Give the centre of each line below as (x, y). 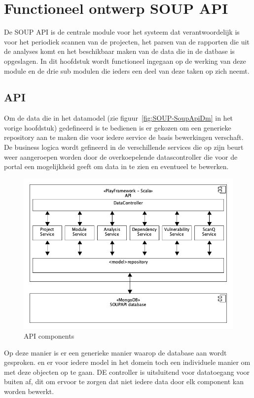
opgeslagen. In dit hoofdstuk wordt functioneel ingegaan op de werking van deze (125, 61)
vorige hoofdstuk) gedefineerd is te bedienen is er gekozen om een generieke (118, 127)
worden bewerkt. (29, 391)
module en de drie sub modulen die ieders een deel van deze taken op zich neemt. (127, 70)
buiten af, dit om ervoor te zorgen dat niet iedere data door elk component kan (124, 381)
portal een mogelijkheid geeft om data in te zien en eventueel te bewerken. (116, 166)
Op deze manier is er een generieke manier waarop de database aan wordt (115, 352)
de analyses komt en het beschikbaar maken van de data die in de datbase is (119, 51)
